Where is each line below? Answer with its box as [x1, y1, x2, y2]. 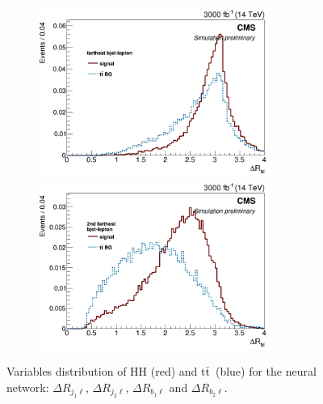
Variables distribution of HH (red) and [6, 363, 198, 380]
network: [6, 379, 49, 395]
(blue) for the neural [215, 363, 317, 380]
